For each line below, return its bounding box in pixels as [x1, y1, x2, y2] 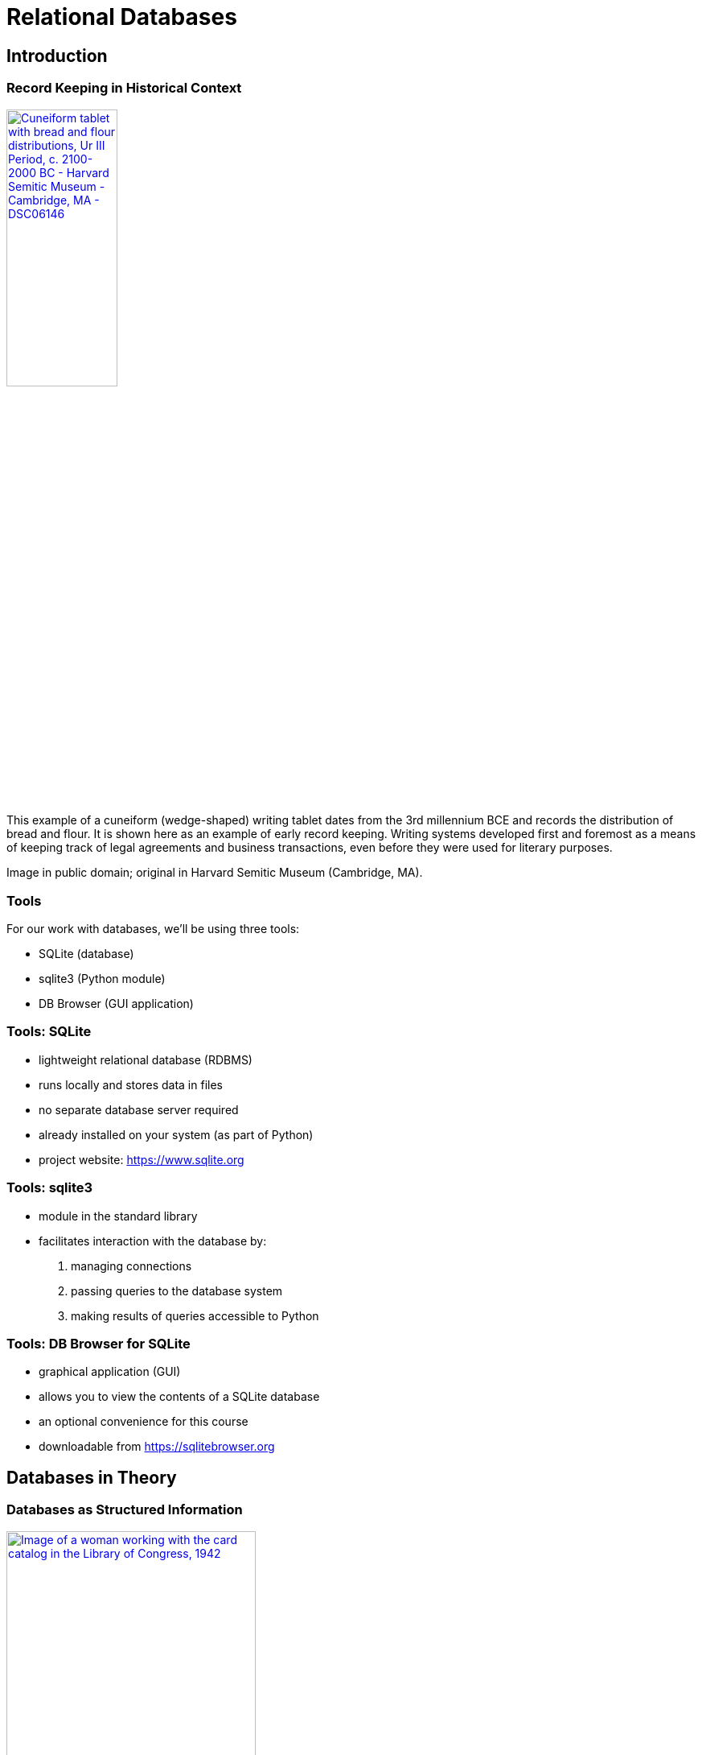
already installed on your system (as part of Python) [39, 1127, 314, 1142]
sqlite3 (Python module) [39, 972, 166, 986]
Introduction [6, 45, 108, 66]
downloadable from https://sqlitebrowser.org [39, 1439, 275, 1454]
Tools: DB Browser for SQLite [6, 1335, 191, 1352]
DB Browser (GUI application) [39, 997, 194, 1011]
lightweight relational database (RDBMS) [39, 1052, 252, 1067]
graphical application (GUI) [39, 1365, 181, 1379]
